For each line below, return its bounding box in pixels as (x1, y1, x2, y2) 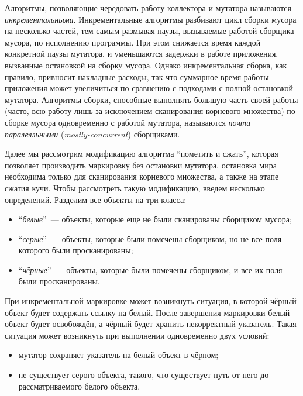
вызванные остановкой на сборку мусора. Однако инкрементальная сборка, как (5, 58, 287, 71)
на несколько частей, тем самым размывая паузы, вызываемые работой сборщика (5, 25, 294, 37)
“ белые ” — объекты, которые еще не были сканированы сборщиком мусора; (18, 213, 292, 225)
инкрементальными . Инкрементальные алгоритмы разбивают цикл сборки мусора (5, 13, 297, 25)
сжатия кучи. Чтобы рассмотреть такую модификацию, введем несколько (5, 181, 265, 194)
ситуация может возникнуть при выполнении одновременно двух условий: (5, 329, 270, 341)
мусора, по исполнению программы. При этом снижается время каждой (5, 36, 261, 48)
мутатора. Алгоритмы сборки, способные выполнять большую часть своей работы (5, 93, 298, 105)
